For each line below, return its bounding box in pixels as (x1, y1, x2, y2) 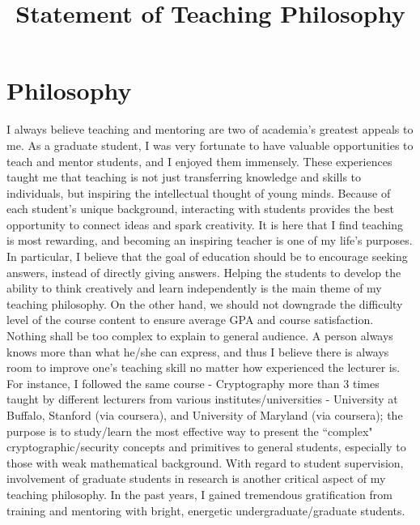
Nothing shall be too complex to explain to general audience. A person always (6, 327, 393, 344)
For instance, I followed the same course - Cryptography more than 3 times (6, 374, 380, 391)
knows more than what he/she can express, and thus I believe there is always (6, 343, 389, 360)
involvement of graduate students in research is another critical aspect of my (6, 470, 386, 487)
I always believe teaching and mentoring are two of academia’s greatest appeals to (6, 121, 414, 138)
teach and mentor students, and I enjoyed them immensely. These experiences (6, 152, 392, 169)
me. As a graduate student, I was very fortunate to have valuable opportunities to (6, 136, 414, 153)
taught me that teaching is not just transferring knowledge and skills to (6, 169, 362, 186)
